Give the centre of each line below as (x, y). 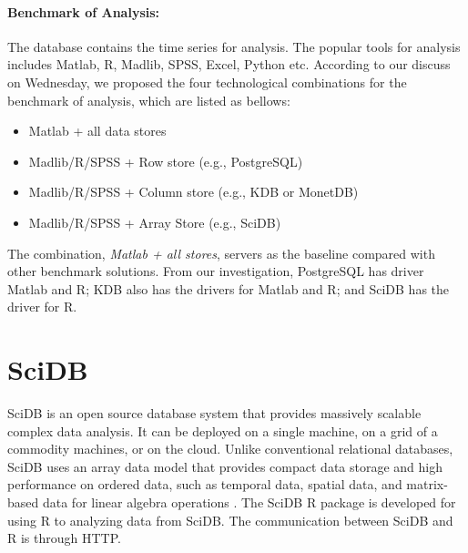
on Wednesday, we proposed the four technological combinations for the (207, 82)
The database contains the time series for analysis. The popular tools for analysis (234, 46)
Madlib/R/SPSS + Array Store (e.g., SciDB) (155, 222)
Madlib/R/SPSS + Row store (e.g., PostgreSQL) (166, 161)
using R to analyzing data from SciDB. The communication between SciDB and (230, 520)
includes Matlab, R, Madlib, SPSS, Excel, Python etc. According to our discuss (229, 64)
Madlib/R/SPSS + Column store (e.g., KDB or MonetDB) (193, 192)
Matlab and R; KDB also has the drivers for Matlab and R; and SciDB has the (229, 288)
